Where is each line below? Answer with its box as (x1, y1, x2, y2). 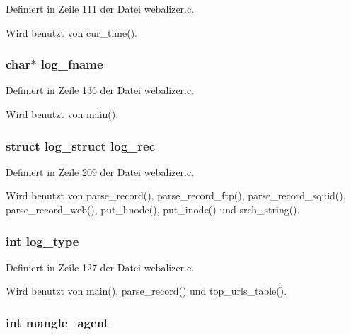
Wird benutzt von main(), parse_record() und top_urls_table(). (6, 283, 287, 298)
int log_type (6, 232, 79, 249)
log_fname (40, 55, 103, 73)
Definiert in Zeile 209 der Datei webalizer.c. (6, 164, 195, 179)
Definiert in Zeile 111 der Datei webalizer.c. (6, 1, 195, 16)
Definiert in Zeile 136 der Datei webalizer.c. (6, 83, 195, 98)
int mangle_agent (6, 313, 109, 331)
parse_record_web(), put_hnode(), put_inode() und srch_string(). (6, 202, 300, 216)
